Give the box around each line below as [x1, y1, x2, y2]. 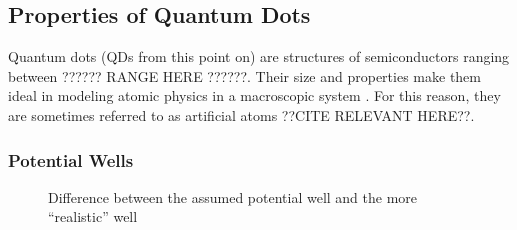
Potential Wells [8, 147, 134, 172]
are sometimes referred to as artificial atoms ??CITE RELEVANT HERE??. [8, 104, 475, 125]
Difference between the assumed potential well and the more [48, 186, 418, 207]
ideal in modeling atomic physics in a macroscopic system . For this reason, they [8, 85, 501, 106]
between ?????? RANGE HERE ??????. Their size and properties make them [8, 65, 481, 86]
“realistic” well [48, 206, 138, 227]
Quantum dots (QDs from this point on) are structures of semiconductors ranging [8, 46, 510, 67]
